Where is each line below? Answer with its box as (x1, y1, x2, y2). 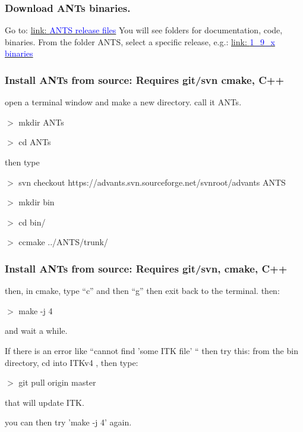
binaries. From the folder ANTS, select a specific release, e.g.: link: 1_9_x (5, 35, 275, 48)
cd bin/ (18, 215, 46, 228)
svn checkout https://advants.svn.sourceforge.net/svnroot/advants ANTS (18, 176, 286, 188)
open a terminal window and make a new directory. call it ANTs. (5, 96, 242, 108)
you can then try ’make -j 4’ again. (5, 416, 132, 428)
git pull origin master (18, 376, 96, 389)
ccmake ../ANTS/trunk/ (18, 236, 108, 248)
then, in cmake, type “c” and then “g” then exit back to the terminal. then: (5, 284, 280, 297)
